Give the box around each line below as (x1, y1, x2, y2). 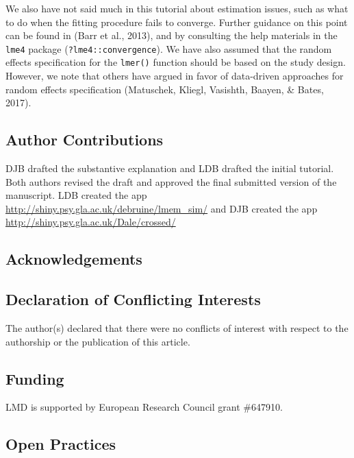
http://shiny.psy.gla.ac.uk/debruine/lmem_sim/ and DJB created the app (5, 201, 318, 215)
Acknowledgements (5, 248, 142, 269)
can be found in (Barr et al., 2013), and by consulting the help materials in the (5, 28, 338, 43)
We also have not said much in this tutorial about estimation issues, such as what (5, 1, 349, 15)
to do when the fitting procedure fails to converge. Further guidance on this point (5, 14, 348, 29)
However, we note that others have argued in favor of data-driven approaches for (5, 69, 344, 83)
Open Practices (5, 433, 116, 455)
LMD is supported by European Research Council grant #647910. (5, 400, 283, 414)
